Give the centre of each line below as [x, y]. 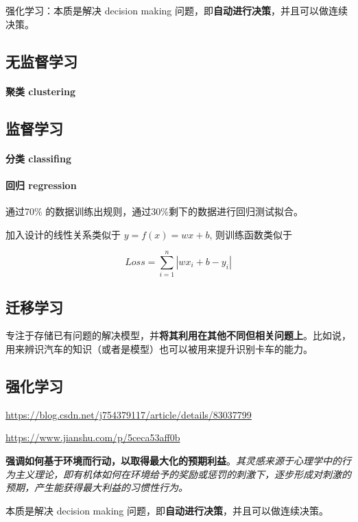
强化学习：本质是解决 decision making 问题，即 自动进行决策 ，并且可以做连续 [177, 10]
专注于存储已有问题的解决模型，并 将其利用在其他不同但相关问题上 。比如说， [178, 335]
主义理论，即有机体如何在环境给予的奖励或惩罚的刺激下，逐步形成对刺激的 [183, 474]
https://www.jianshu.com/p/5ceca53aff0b [93, 437]
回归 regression [41, 185]
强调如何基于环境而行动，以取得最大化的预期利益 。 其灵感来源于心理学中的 [174, 461]
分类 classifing [38, 158]
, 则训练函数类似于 [251, 234]
